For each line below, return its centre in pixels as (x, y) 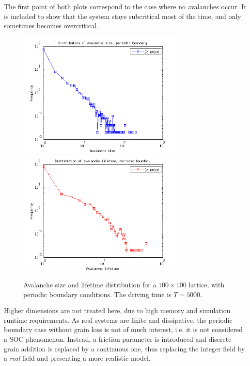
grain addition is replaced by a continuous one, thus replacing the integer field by (125, 348)
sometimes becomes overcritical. (51, 25)
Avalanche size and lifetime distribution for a (90, 284)
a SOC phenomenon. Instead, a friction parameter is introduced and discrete (118, 339)
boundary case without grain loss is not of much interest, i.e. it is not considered (124, 329)
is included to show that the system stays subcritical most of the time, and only (123, 16)
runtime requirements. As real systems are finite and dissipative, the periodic (118, 320)
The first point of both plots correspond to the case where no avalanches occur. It (125, 6)
